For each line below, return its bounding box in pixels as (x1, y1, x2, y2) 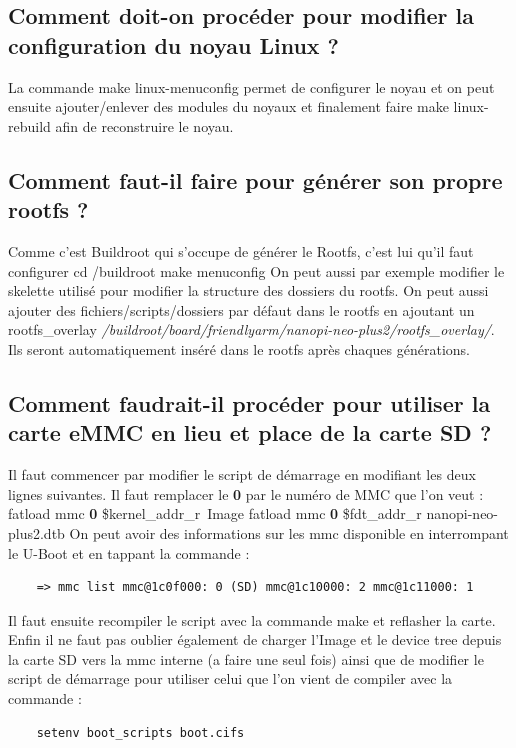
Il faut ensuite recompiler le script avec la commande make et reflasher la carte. (8, 609, 496, 630)
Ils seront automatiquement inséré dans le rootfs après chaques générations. (8, 338, 470, 359)
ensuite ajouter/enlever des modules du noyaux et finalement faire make (8, 96, 449, 117)
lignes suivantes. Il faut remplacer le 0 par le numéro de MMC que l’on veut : (8, 483, 484, 504)
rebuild (8, 115, 51, 136)
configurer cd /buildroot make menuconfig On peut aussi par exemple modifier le (8, 260, 505, 281)
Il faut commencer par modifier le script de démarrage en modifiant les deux (8, 464, 476, 485)
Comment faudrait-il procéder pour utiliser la (8, 387, 491, 418)
